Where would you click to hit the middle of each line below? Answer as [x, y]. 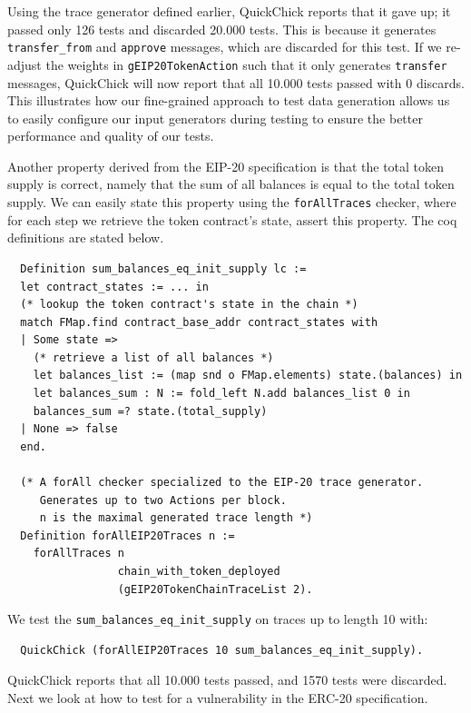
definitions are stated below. [86, 238]
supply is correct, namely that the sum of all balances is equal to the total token [231, 184]
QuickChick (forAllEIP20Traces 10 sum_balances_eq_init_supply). [222, 650]
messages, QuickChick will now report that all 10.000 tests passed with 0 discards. [236, 82]
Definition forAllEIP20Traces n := [128, 535]
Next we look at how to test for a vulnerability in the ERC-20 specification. [218, 698]
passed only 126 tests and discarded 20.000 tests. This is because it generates [222, 29]
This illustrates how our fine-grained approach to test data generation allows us [229, 100]
